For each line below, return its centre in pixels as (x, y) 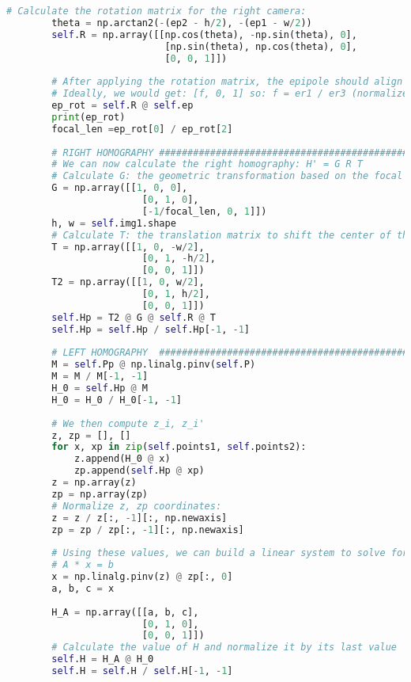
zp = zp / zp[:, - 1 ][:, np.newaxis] (148, 530)
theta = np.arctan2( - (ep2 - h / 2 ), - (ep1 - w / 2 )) (182, 23)
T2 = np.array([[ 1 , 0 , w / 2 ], (128, 282)
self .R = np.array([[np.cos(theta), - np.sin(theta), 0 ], (204, 34)
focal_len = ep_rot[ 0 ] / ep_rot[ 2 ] (142, 129)
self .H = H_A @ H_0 (103, 659)
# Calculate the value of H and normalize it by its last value (224, 648)
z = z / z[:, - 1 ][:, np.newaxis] (140, 518)
